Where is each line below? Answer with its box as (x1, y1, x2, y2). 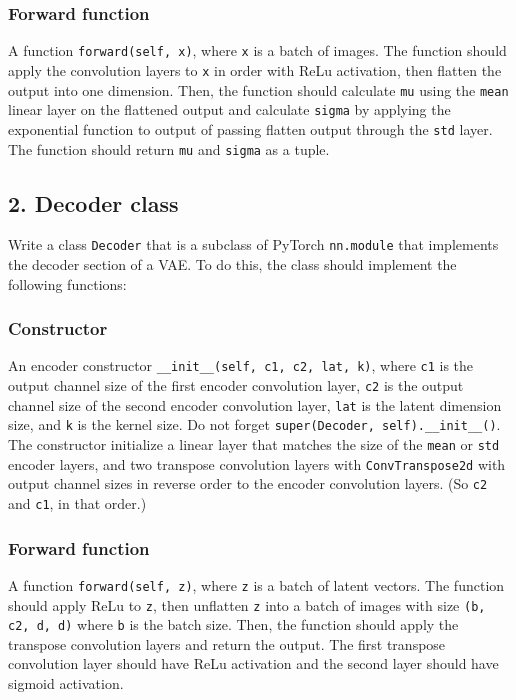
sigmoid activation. (8, 673, 124, 694)
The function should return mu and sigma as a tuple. (8, 138, 330, 159)
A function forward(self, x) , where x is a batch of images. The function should (8, 40, 507, 61)
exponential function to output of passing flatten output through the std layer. (8, 118, 493, 139)
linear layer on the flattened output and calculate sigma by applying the (8, 99, 451, 120)
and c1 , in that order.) (8, 493, 147, 514)
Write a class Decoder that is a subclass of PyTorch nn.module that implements (8, 234, 499, 255)
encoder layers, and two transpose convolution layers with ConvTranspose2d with (8, 453, 506, 474)
